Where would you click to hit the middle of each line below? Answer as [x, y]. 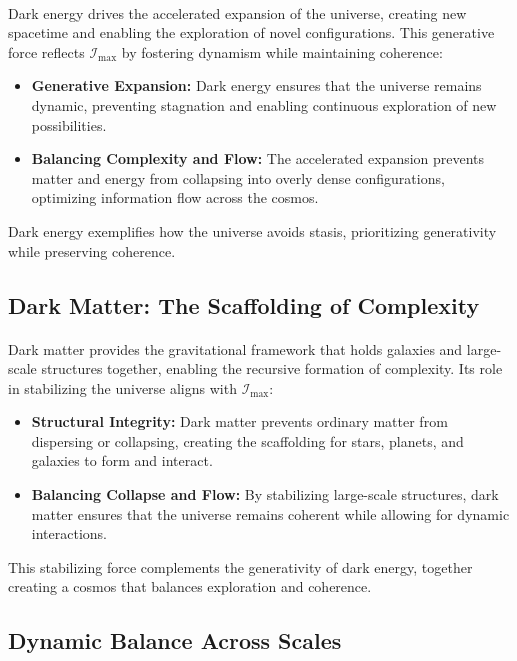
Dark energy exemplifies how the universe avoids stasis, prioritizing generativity [252, 230]
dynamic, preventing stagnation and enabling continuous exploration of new [264, 104]
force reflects [46, 51]
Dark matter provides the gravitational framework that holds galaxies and [235, 348]
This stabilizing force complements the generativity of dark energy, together [240, 566]
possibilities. [69, 124]
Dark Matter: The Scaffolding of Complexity [244, 304]
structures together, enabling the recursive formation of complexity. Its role [272, 368]
